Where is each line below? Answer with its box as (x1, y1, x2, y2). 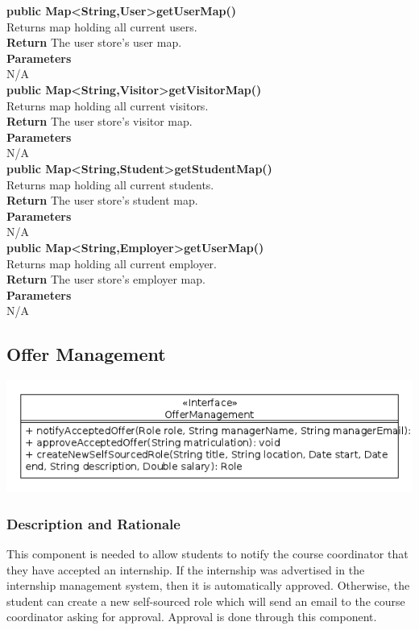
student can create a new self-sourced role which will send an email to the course (6, 592, 405, 609)
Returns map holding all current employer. (6, 255, 218, 271)
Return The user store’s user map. (6, 34, 182, 51)
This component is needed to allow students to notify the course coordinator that (6, 545, 409, 562)
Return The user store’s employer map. (6, 271, 205, 288)
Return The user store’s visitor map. (6, 113, 193, 130)
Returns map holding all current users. (6, 18, 197, 35)
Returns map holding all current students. (6, 176, 214, 193)
